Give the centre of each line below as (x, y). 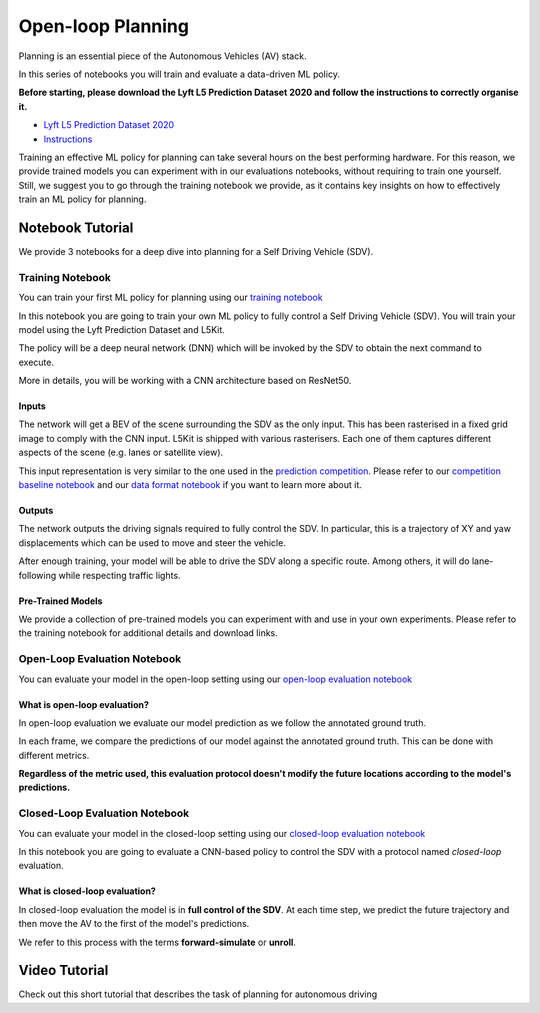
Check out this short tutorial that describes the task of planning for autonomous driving (198, 994)
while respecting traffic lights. (119, 575)
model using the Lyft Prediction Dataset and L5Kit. (121, 329)
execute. (36, 362)
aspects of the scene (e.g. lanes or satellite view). (121, 452)
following (37, 575)
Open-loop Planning (104, 26)
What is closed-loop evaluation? (87, 891)
